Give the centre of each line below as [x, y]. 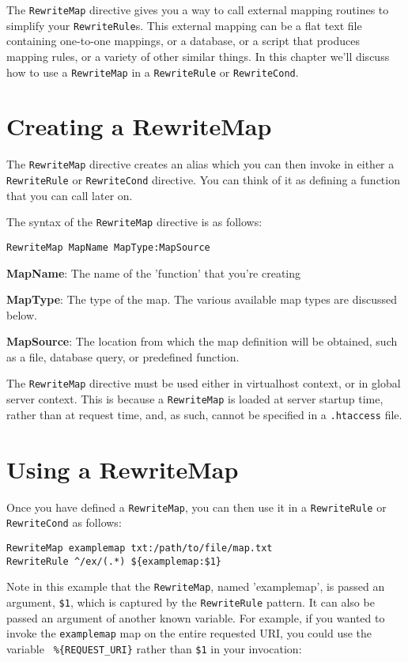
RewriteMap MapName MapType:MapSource [108, 247]
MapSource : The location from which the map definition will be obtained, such [202, 341]
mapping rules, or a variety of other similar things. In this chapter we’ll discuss [198, 56]
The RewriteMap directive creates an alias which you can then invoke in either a [200, 164]
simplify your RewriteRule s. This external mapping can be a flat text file [184, 25]
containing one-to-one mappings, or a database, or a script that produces [183, 41]
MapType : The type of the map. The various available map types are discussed [202, 299]
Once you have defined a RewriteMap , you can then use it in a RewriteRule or [196, 507]
